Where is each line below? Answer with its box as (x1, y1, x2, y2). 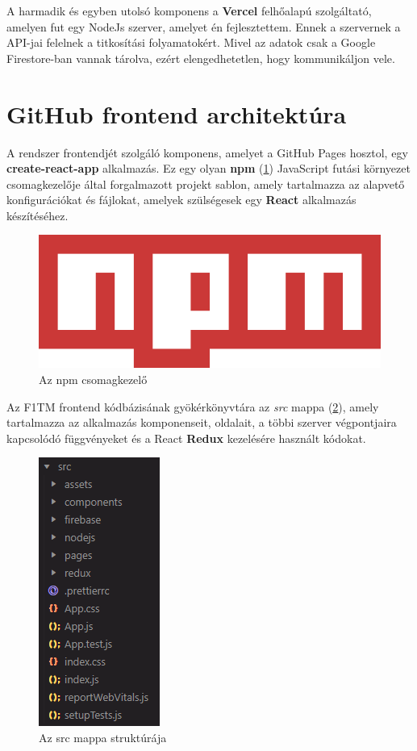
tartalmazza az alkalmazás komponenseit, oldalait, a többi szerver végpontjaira (6, 414, 397, 431)
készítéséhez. (6, 207, 69, 223)
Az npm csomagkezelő (39, 370, 148, 387)
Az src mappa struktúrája (39, 728, 167, 745)
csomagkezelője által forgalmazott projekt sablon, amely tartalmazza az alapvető (6, 175, 405, 192)
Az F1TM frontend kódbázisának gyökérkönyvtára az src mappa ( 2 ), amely (6, 398, 379, 415)
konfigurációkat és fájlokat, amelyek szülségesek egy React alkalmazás (6, 191, 357, 208)
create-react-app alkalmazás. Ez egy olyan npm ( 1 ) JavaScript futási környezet (6, 160, 411, 177)
